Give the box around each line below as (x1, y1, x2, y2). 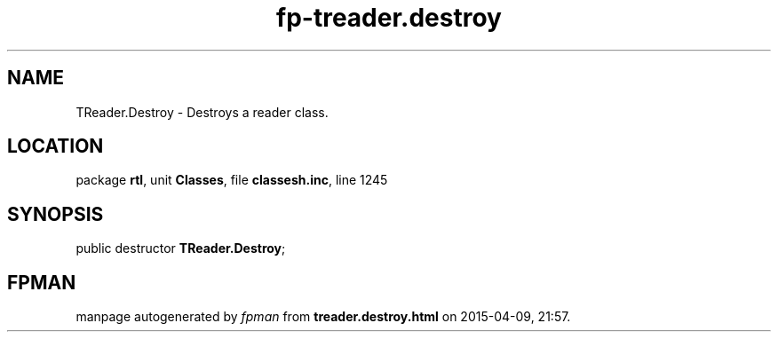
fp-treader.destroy (276, 3, 502, 33)
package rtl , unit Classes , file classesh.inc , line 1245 (75, 172, 388, 188)
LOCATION (7, 135, 104, 158)
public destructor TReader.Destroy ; (75, 240, 286, 256)
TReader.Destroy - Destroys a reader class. (75, 104, 329, 120)
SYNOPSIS (7, 202, 104, 225)
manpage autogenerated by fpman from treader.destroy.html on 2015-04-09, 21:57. (75, 309, 571, 325)
